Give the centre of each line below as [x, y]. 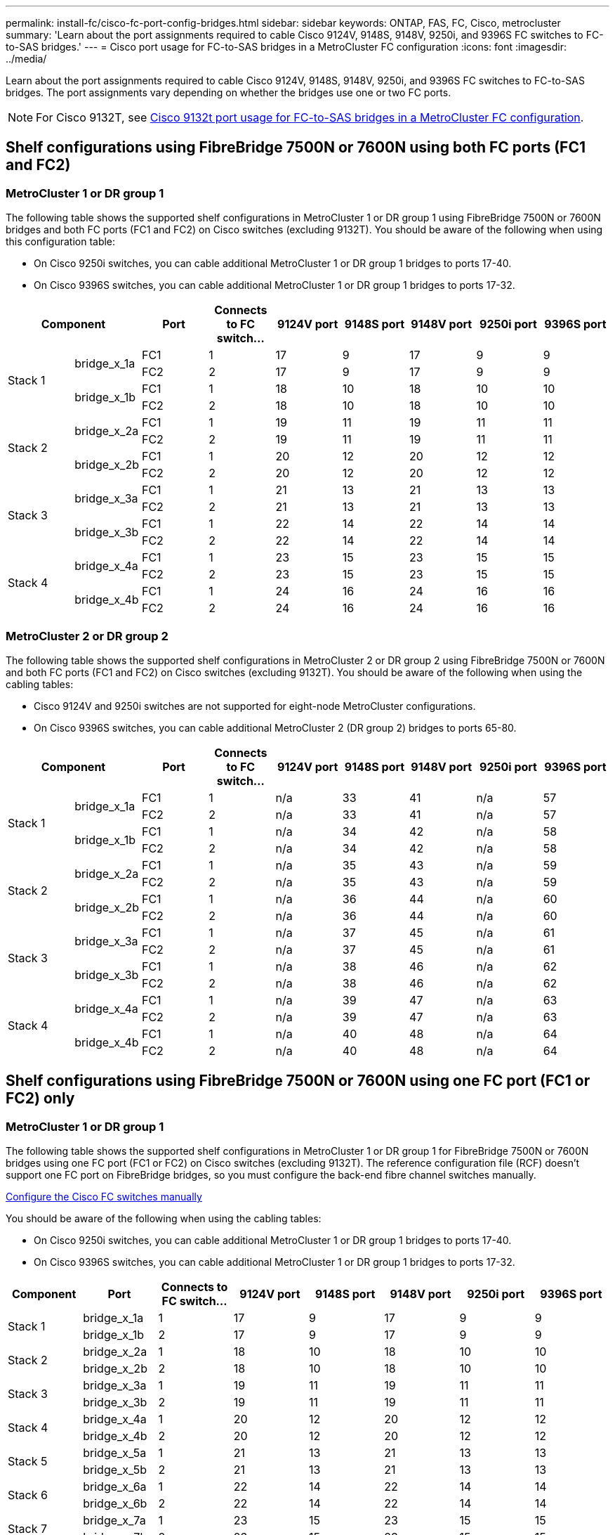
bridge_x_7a [114, 1521]
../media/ [26, 59]
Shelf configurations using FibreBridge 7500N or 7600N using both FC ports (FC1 [296, 148]
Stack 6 [28, 1495]
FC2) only [40, 1099]
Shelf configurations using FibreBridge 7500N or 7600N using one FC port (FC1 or [298, 1081]
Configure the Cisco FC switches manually [104, 1197]
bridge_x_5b [115, 1470]
